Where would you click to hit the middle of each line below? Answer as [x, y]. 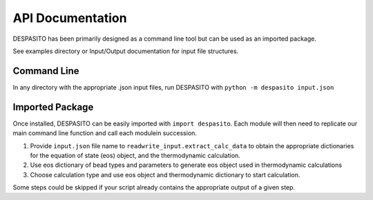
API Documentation [70, 18]
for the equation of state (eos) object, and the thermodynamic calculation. [135, 155]
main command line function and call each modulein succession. [105, 133]
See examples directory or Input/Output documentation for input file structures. [126, 51]
